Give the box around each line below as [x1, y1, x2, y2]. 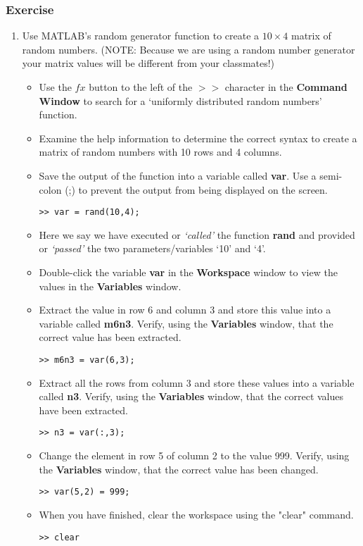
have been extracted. [39, 402, 129, 417]
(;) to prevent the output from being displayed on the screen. [65, 182, 328, 197]
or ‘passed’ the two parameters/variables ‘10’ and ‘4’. [39, 241, 266, 256]
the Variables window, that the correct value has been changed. [39, 461, 319, 476]
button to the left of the [89, 80, 193, 94]
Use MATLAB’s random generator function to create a [22, 28, 260, 43]
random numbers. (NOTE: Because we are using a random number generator [22, 42, 355, 56]
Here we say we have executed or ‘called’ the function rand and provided [39, 227, 355, 242]
